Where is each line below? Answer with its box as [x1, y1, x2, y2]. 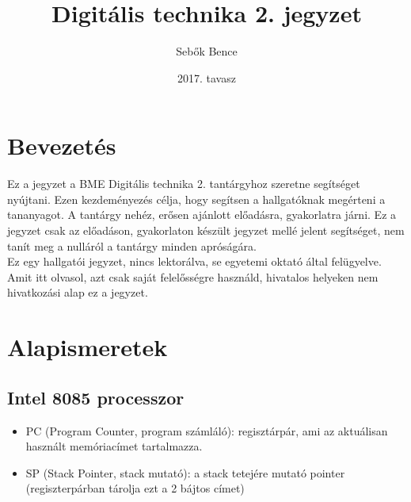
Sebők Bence [176, 43, 238, 59]
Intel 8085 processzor [7, 385, 185, 409]
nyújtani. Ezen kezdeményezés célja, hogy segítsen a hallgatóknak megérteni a [7, 190, 386, 207]
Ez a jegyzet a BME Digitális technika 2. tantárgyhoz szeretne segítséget [7, 175, 360, 192]
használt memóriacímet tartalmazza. [25, 438, 203, 454]
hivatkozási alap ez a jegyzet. [7, 284, 148, 301]
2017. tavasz [177, 69, 236, 86]
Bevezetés [7, 129, 116, 162]
